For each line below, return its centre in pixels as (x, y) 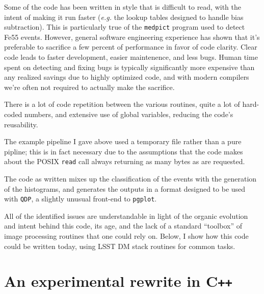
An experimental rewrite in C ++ (118, 281)
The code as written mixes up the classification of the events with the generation (130, 179)
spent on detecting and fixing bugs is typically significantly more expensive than (129, 67)
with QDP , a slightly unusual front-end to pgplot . (81, 199)
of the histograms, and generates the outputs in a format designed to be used (125, 188)
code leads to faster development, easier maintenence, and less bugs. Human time (131, 57)
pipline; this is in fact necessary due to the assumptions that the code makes (124, 151)
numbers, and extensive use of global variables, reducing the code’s (129, 114)
